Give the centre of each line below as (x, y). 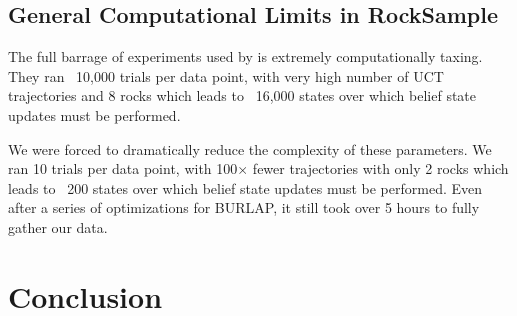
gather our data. (58, 226)
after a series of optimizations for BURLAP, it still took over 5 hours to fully (244, 207)
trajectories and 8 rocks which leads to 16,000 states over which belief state (242, 95)
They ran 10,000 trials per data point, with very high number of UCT (226, 75)
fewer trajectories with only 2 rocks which (380, 168)
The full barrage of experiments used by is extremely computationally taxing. (245, 56)
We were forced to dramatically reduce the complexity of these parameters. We (250, 148)
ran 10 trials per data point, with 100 (123, 168)
